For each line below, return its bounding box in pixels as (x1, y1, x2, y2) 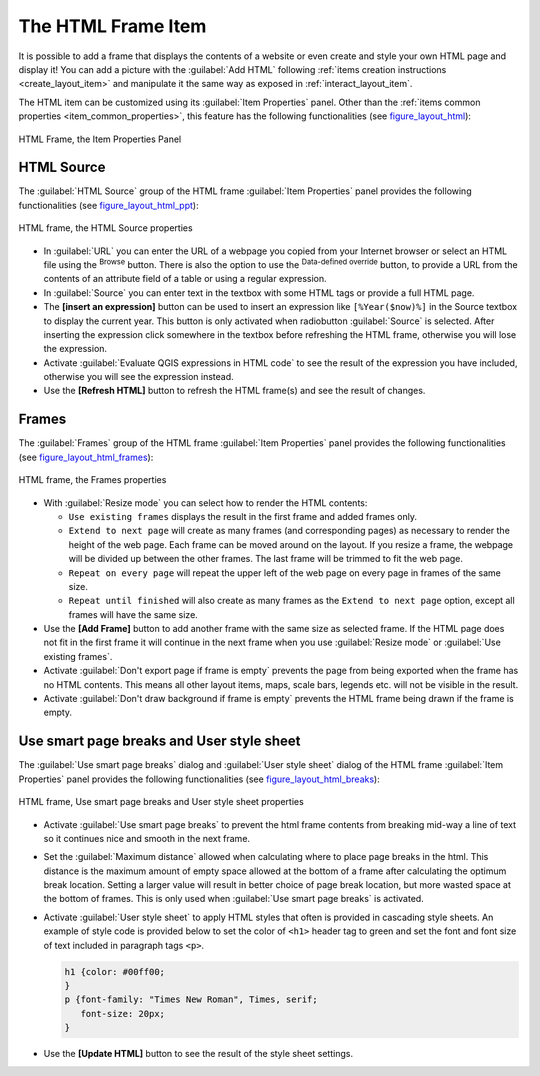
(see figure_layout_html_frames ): (18, 451, 154, 463)
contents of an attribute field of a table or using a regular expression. (43, 273, 327, 285)
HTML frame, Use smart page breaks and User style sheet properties (18, 796, 304, 808)
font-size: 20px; (80, 1008, 165, 1019)
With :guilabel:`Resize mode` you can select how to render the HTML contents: (43, 496, 368, 509)
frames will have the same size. (68, 608, 199, 620)
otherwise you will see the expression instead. (43, 371, 234, 383)
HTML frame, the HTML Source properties (18, 222, 194, 234)
